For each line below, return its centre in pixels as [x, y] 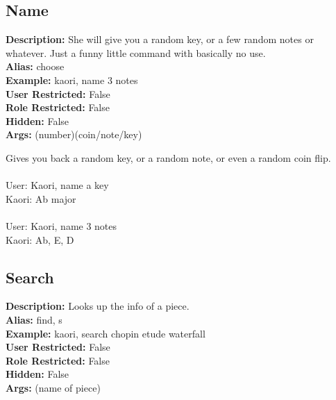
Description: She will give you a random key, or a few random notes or [160, 39]
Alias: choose [35, 66]
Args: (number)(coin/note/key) [74, 134]
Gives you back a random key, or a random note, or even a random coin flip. [168, 157]
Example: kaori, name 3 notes [72, 80]
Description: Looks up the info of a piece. [98, 306]
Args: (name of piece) [53, 387]
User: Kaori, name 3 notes [61, 225]
